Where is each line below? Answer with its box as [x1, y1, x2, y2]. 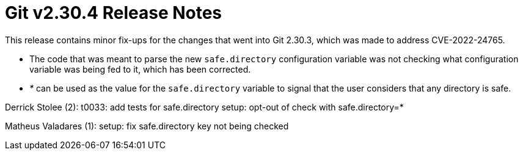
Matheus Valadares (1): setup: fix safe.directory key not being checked [5, 120, 289, 131]
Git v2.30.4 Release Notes [5, 2, 222, 23]
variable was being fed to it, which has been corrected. [29, 63, 251, 74]
